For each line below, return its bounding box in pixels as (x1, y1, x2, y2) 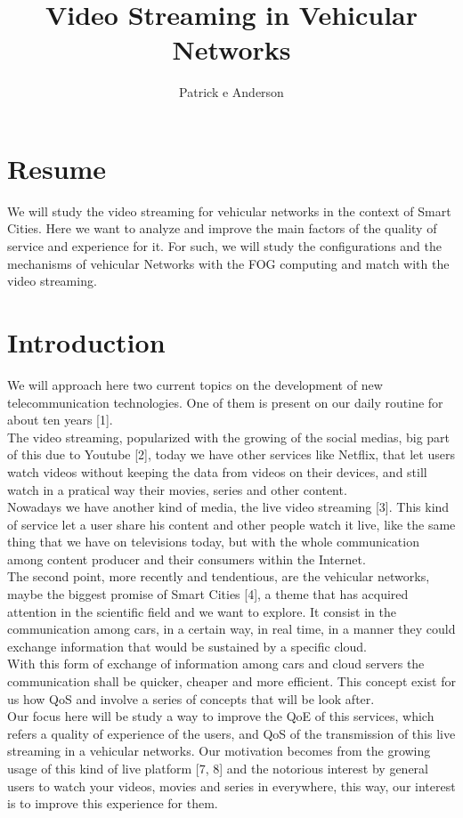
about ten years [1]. (7, 410, 113, 429)
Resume (7, 150, 107, 186)
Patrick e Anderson (179, 83, 284, 101)
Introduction (7, 324, 166, 360)
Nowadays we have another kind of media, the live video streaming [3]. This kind (7, 498, 450, 516)
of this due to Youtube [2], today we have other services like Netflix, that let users (7, 445, 455, 464)
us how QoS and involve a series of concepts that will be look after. (7, 689, 375, 708)
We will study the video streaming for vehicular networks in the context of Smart (7, 201, 451, 220)
